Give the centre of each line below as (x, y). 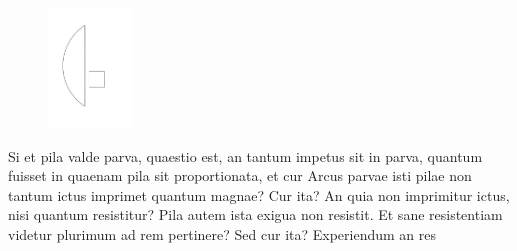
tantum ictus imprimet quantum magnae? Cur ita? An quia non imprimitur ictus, (259, 194)
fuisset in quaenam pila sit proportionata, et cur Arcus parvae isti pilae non (240, 175)
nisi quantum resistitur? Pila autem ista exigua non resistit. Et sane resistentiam (255, 214)
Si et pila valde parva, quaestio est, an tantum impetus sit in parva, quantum (245, 155)
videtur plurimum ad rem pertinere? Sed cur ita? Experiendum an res (222, 233)
